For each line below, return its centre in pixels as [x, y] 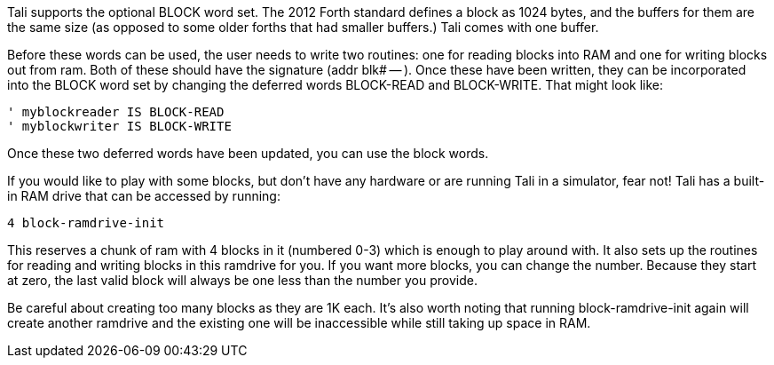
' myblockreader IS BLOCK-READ [116, 112]
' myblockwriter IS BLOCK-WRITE [119, 126]
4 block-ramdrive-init [86, 223]
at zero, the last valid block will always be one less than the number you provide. [242, 280]
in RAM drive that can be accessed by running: [144, 196]
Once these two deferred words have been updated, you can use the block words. [248, 153]
